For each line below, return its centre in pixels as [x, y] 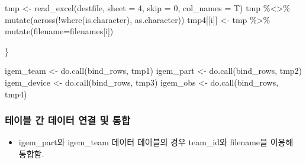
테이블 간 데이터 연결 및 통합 [67, 120]
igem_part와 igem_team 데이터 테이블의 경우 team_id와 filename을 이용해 [156, 142]
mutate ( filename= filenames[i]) [59, 31]
